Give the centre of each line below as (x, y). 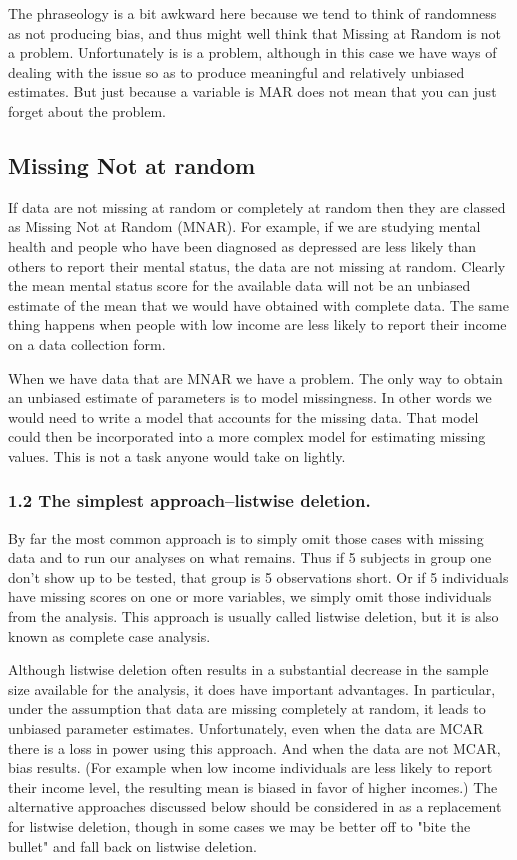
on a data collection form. (87, 343)
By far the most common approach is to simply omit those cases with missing (246, 537)
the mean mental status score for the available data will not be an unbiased (239, 285)
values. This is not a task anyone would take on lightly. (177, 455)
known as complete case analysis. (109, 635)
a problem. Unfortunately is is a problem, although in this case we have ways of (252, 52)
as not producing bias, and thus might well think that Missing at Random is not (255, 32)
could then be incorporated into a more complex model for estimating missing (247, 436)
